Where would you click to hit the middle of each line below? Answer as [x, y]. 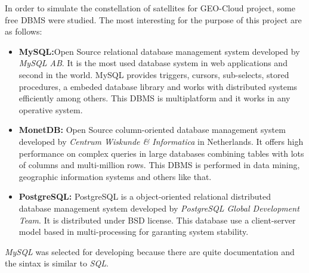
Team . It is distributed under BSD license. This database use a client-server [157, 220]
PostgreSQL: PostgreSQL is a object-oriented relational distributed [145, 196]
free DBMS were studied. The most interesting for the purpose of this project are [153, 19]
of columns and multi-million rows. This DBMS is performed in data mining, [159, 165]
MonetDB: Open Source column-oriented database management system [152, 130]
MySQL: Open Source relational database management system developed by [159, 51]
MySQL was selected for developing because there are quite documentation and [150, 251]
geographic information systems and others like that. [115, 176]
